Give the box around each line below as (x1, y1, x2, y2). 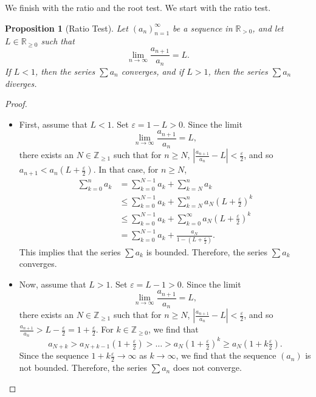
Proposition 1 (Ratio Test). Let (5, 21, 128, 34)
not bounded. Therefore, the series (19, 361, 148, 374)
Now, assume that (19, 277, 86, 290)
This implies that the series (19, 245, 121, 258)
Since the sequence (19, 349, 89, 362)
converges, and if (121, 64, 184, 77)
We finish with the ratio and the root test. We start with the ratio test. (5, 1, 271, 13)
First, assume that (19, 117, 88, 130)
